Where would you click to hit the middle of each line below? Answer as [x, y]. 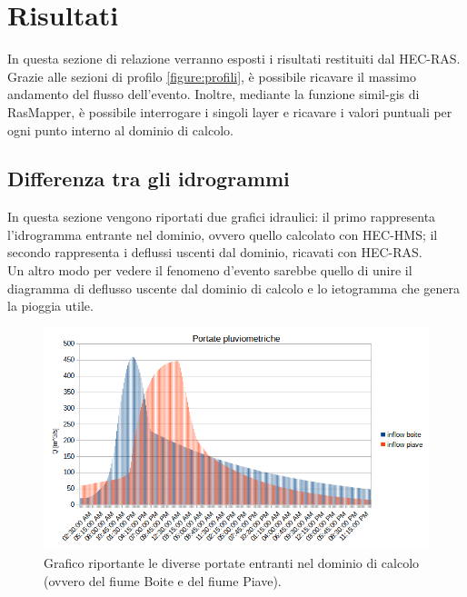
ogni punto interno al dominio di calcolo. [120, 129]
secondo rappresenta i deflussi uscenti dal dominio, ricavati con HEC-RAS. [215, 252]
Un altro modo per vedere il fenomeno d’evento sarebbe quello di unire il [210, 270]
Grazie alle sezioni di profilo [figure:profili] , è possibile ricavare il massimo [212, 76]
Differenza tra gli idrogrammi [149, 179]
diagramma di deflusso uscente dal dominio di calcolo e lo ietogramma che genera [234, 288]
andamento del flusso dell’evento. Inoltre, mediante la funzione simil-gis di [214, 94]
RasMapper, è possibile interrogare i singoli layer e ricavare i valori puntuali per [230, 111]
